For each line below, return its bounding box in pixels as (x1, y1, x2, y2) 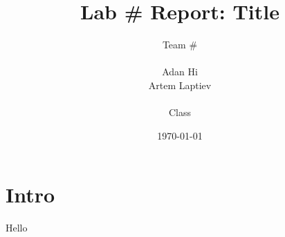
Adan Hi (162, 64, 198, 79)
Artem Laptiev (148, 77, 212, 92)
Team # (162, 37, 198, 52)
